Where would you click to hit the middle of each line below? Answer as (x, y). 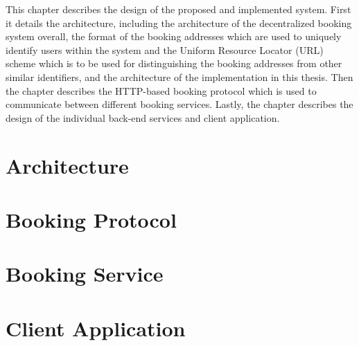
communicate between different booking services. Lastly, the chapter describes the (179, 104)
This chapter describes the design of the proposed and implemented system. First (178, 9)
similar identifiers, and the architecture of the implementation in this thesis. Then (179, 76)
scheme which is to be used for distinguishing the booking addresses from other (174, 63)
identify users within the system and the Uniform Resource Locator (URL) (165, 49)
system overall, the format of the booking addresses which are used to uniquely (174, 36)
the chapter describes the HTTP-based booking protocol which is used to (161, 90)
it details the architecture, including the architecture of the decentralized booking (179, 22)
